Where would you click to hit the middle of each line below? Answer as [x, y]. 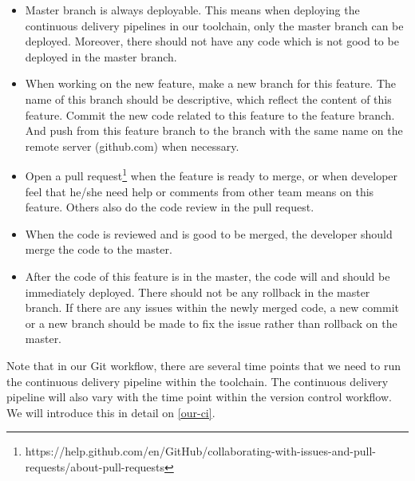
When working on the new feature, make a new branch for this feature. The [211, 83]
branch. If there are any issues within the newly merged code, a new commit [212, 308]
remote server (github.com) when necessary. [132, 146]
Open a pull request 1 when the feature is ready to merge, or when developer [211, 174]
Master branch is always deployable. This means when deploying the [192, 10]
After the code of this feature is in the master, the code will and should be [207, 276]
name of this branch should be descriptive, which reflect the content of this [208, 99]
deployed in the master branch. [101, 56]
